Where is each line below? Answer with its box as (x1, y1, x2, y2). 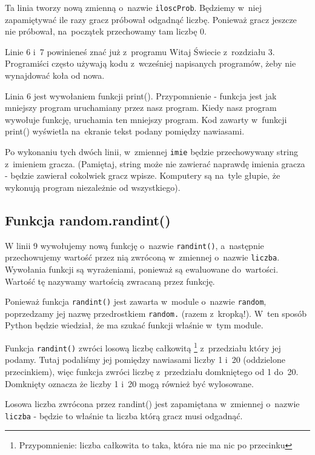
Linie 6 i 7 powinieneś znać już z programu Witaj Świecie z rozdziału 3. (5, 45, 275, 58)
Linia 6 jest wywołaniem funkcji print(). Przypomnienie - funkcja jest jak (5, 89, 277, 102)
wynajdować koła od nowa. (5, 69, 105, 82)
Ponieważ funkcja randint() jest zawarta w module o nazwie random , (5, 295, 267, 308)
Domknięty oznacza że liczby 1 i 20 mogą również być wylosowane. (5, 377, 254, 390)
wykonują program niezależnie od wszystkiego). (5, 181, 181, 193)
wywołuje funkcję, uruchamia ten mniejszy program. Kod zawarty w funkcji (5, 113, 287, 125)
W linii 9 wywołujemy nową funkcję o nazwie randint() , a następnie (5, 239, 264, 251)
